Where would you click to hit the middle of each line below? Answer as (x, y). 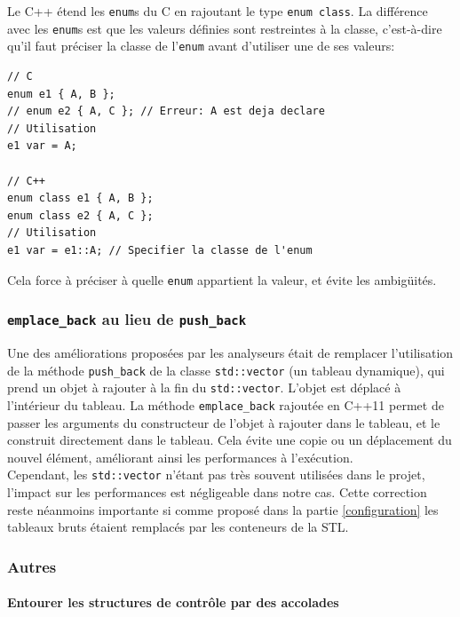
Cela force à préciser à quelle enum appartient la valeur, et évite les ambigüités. (222, 279)
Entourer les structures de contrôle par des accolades (173, 602)
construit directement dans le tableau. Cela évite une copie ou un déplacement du (230, 440)
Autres (32, 566)
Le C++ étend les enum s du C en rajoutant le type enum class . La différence (218, 11)
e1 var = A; (42, 146)
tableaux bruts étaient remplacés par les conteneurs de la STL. (178, 527)
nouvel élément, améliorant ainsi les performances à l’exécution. (180, 457)
